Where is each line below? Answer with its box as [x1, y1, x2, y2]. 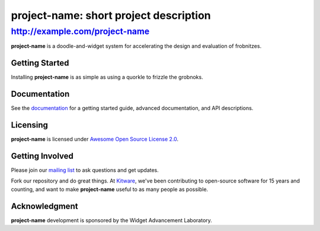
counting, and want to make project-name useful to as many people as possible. [11, 186, 209, 193]
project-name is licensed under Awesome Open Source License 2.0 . [11, 136, 179, 143]
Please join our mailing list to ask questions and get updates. [11, 167, 159, 174]
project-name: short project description [11, 9, 212, 22]
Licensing [11, 120, 49, 130]
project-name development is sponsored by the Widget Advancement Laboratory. [11, 216, 213, 224]
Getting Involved [11, 151, 73, 161]
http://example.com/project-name [11, 26, 150, 37]
